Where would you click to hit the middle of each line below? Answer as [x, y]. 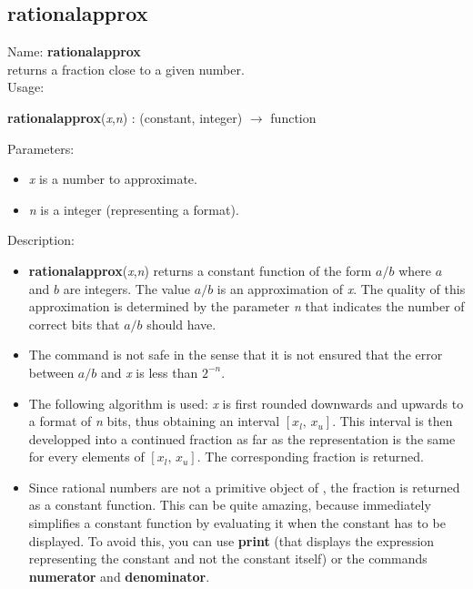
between [51, 372]
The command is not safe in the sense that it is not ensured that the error [236, 355]
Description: [41, 240]
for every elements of [86, 457]
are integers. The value [127, 288]
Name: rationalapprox [74, 51]
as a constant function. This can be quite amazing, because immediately [230, 505]
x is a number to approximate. [113, 179]
